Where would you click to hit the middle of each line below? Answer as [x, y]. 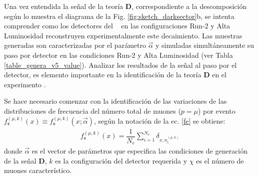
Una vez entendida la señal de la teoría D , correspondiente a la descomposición [125, 6]
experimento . [25, 84]
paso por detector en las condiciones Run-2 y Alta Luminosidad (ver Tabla [118, 55]
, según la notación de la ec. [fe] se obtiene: [160, 120]
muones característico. [38, 170]
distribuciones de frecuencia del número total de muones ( [92, 110]
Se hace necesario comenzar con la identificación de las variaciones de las [115, 101]
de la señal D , [25, 160]
